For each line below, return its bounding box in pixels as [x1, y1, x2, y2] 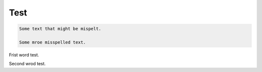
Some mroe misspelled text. [19, 39, 86, 45]
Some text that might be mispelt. [19, 26, 101, 31]
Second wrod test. [9, 61, 46, 67]
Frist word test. [9, 52, 39, 58]
